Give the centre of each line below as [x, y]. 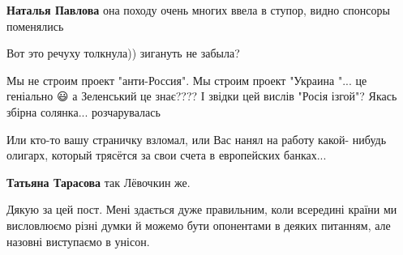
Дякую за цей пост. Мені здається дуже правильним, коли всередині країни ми [202, 209]
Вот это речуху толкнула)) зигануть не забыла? [123, 53]
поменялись [35, 25]
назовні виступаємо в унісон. [78, 241]
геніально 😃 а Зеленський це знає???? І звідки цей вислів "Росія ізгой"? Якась [202, 96]
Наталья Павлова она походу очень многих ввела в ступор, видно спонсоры [198, 10]
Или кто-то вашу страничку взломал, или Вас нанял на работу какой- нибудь [197, 139]
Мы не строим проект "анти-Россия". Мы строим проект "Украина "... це [187, 80]
